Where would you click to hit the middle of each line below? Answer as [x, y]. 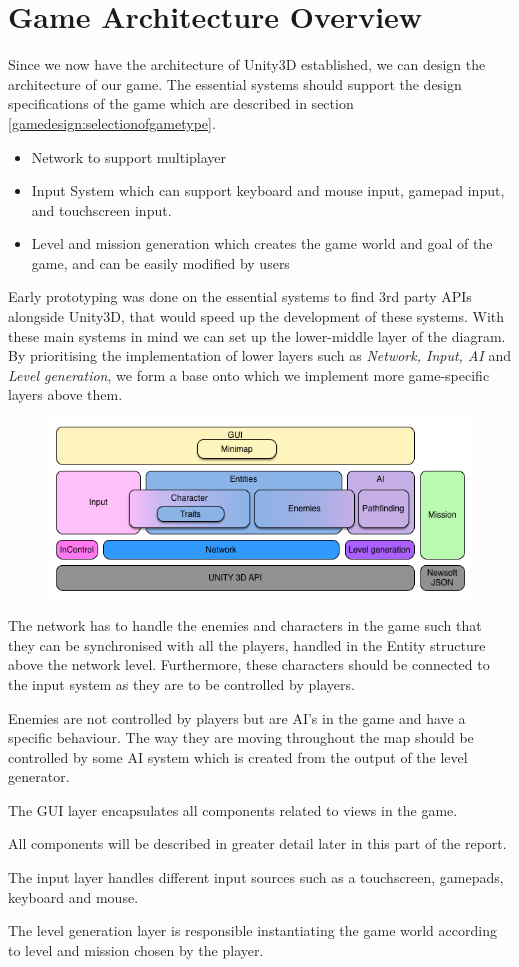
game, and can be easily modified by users [160, 262]
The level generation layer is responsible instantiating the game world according [252, 930]
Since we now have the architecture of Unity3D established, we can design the [247, 64]
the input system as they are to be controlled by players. [181, 683]
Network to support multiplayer [129, 156]
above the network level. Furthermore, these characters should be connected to [249, 664]
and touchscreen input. [101, 209]
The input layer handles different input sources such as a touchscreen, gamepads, [256, 877]
